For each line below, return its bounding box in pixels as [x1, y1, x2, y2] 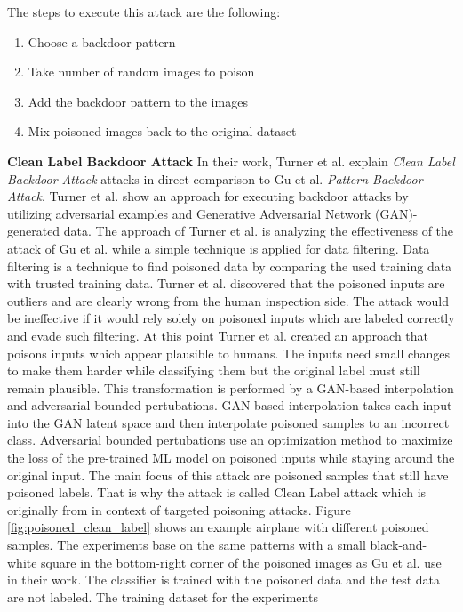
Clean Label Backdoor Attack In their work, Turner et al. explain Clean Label [7, 151, 455, 170]
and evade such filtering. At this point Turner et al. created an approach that [7, 326, 429, 344]
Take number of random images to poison [28, 62, 255, 81]
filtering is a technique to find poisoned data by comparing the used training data [7, 256, 452, 275]
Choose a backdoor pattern [28, 32, 176, 51]
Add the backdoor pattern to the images [28, 92, 248, 110]
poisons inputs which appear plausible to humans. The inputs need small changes [7, 343, 451, 362]
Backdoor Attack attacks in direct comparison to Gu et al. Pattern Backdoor [7, 169, 423, 188]
